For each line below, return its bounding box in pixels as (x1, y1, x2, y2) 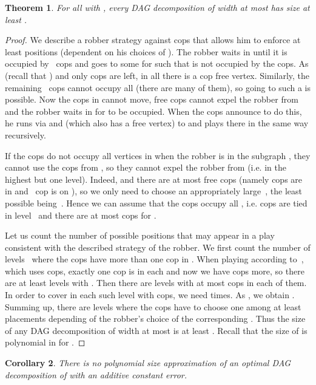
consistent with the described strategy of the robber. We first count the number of (5, 240, 311, 253)
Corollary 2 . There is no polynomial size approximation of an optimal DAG (5, 356, 291, 369)
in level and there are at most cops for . (5, 208, 156, 221)
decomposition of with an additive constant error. (5, 368, 187, 381)
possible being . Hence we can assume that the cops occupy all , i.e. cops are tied (5, 196, 308, 209)
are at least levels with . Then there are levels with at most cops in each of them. (5, 276, 307, 289)
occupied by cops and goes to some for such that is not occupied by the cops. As (5, 57, 309, 70)
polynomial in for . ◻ (5, 336, 86, 349)
